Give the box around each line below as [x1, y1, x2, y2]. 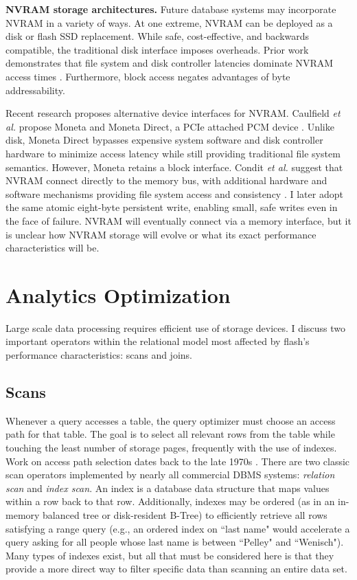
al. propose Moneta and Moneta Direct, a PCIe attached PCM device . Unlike [5, 119, 334, 133]
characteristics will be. [5, 241, 100, 255]
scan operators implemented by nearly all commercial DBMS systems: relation [5, 467, 335, 482]
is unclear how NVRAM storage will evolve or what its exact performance [5, 227, 316, 241]
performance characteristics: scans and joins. [5, 348, 192, 361]
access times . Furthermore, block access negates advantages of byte [5, 69, 290, 83]
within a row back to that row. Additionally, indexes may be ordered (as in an [5, 494, 335, 509]
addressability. [5, 82, 65, 97]
